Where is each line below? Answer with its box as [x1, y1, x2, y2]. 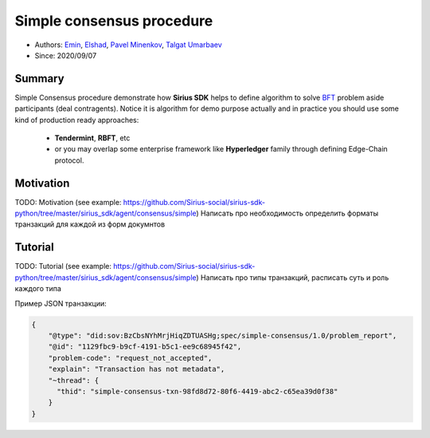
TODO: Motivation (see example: [14, 197, 122, 207]
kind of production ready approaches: [14, 115, 139, 124]
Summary [14, 72, 64, 85]
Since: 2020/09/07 [34, 50, 97, 60]
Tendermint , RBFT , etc [54, 133, 131, 143]
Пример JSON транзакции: [14, 298, 107, 308]
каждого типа [14, 284, 61, 294]
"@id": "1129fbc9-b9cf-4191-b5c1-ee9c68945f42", [48, 342, 242, 351]
